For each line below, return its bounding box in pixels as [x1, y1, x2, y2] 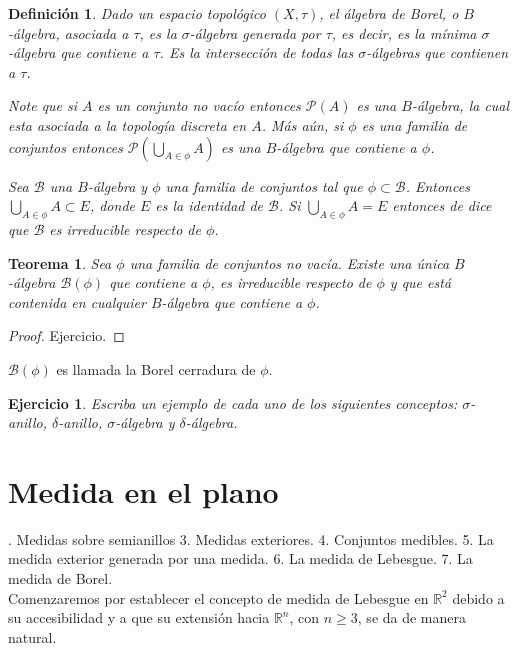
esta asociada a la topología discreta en [8, 114, 247, 135]
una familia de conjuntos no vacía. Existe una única [129, 252, 450, 273]
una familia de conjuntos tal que [165, 175, 363, 196]
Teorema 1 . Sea [8, 252, 112, 273]
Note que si [8, 95, 78, 116]
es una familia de [361, 114, 468, 135]
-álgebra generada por [189, 22, 321, 43]
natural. [8, 626, 57, 647]
